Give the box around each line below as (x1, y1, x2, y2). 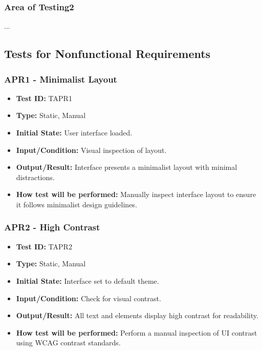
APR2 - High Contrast (4, 221, 100, 233)
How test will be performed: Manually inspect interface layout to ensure (16, 189, 256, 200)
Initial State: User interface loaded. (16, 127, 133, 138)
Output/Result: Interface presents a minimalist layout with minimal (16, 162, 237, 172)
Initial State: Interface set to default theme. (16, 275, 159, 286)
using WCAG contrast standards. (16, 337, 121, 348)
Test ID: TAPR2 (16, 241, 72, 251)
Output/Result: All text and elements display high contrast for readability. (16, 310, 258, 321)
